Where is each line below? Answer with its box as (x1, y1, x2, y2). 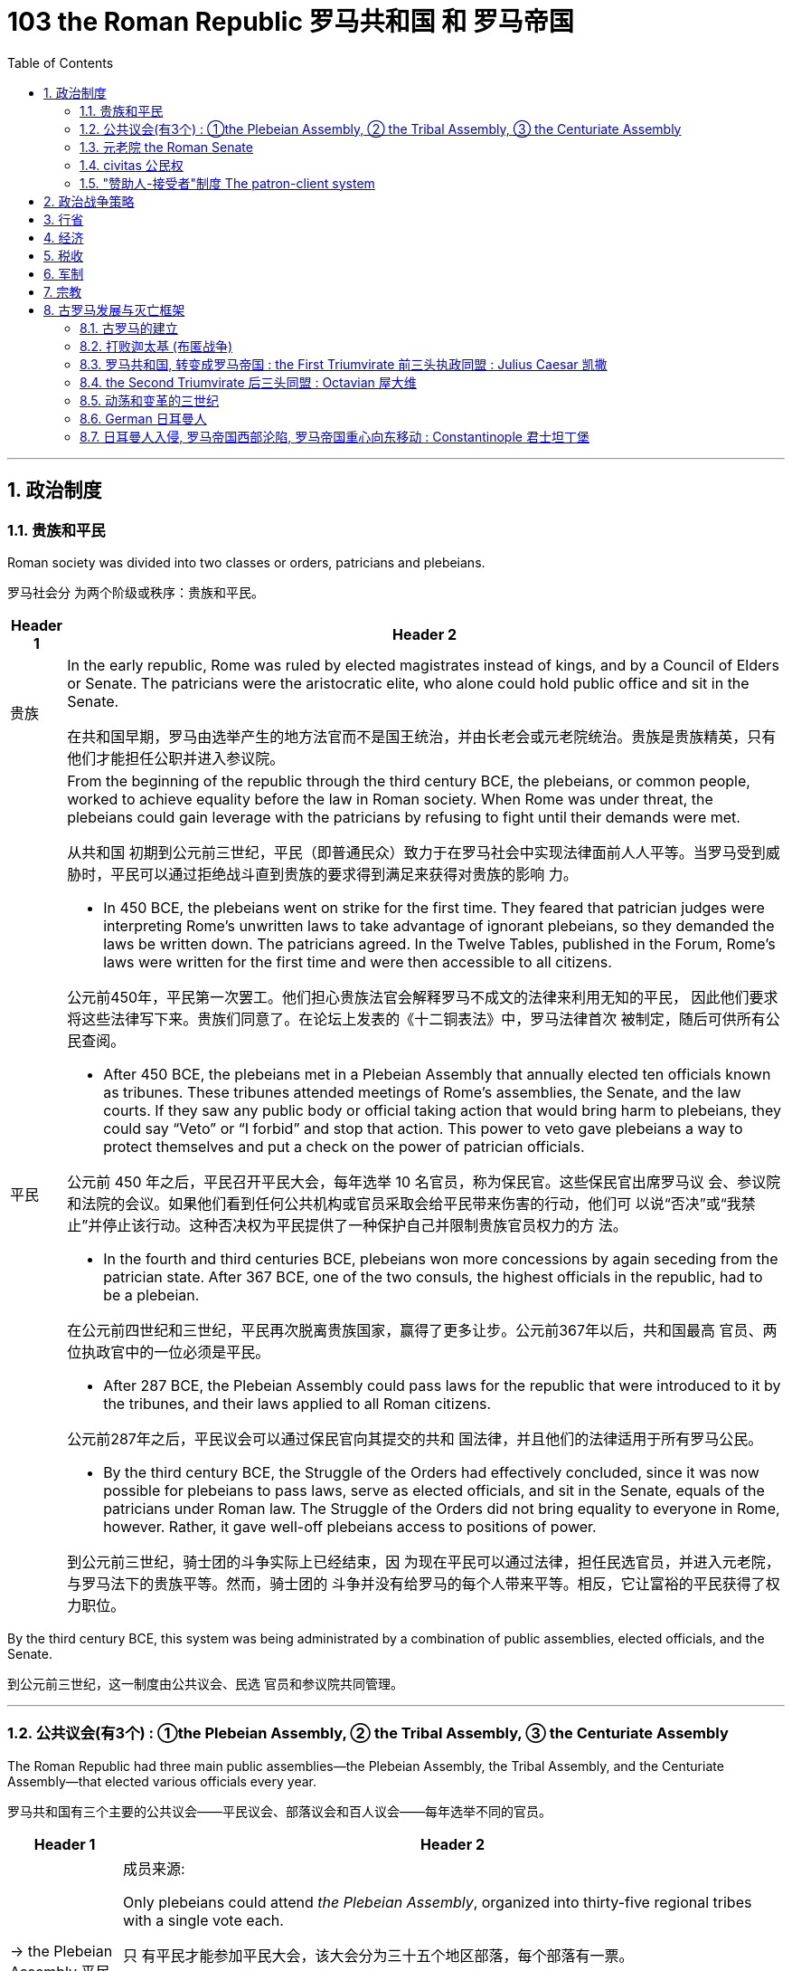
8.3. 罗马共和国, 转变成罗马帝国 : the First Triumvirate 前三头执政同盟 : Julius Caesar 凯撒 (80, 356, 608, 372)
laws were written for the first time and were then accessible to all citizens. (103, 952, 612, 971)
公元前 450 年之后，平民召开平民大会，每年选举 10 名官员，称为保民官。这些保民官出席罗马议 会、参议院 (67, 1172, 781, 1191)
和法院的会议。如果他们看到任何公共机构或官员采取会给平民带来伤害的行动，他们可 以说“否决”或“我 (67, 1194, 741, 1213)
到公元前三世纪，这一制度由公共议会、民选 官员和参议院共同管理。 (7, 1675, 403, 1691)
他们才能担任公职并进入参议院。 (67, 748, 285, 767)
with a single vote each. (123, 1910, 284, 1929)
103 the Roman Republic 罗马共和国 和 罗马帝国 (7, 6, 574, 37)
